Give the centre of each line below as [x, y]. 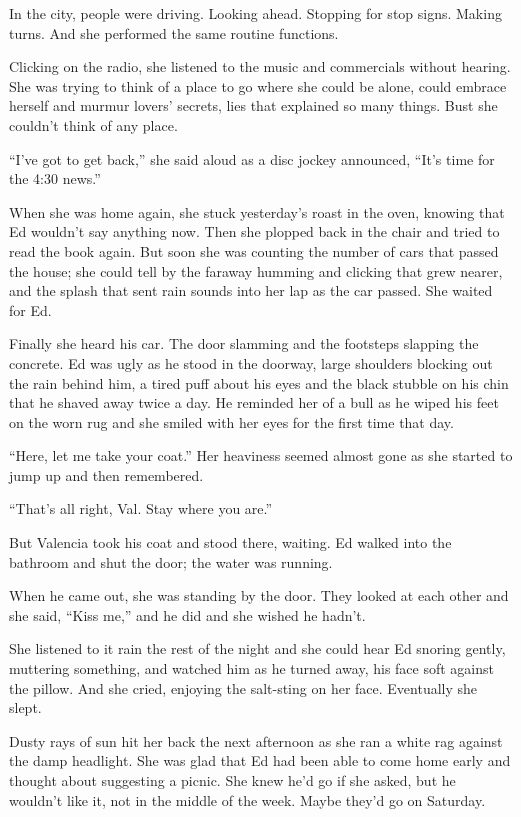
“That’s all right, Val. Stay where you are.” [141, 508]
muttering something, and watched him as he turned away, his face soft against [252, 668]
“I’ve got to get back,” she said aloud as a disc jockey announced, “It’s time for [252, 158]
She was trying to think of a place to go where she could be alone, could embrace [258, 85]
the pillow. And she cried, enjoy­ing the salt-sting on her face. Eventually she [243, 687]
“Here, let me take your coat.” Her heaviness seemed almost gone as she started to [261, 455]
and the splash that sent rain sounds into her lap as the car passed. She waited [251, 290]
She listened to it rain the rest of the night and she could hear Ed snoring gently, [257, 648]
